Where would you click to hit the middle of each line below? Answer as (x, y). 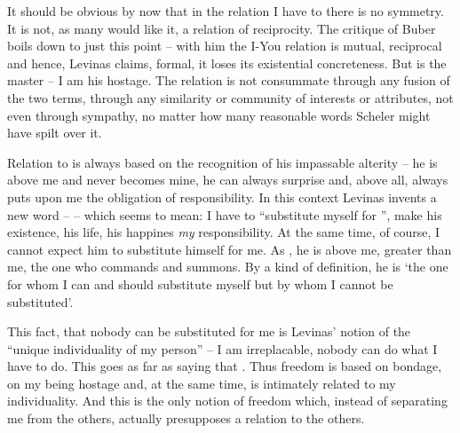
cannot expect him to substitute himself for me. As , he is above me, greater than (230, 249)
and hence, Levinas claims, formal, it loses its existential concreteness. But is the (227, 63)
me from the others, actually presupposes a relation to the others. (186, 418)
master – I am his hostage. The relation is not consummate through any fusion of (229, 80)
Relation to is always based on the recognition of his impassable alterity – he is (222, 162)
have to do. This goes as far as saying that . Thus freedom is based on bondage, (225, 366)
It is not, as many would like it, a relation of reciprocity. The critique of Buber (222, 28)
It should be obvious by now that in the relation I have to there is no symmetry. (226, 11)
